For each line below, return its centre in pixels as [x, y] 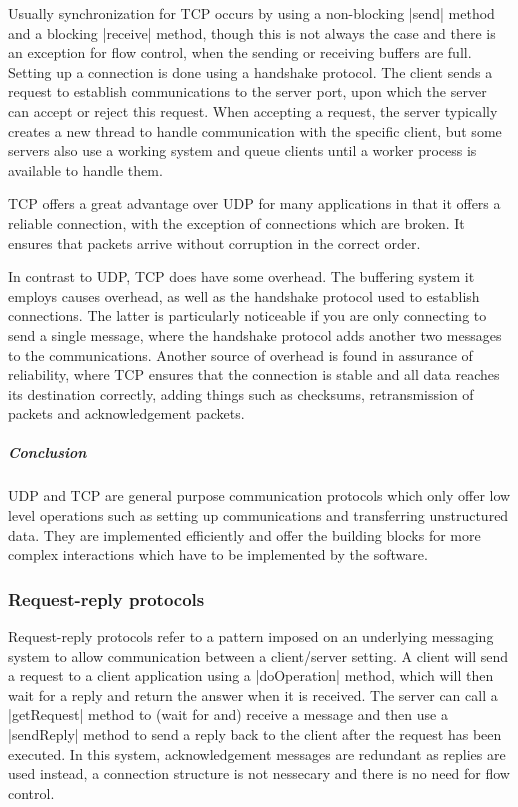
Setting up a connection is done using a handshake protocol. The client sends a [250, 71]
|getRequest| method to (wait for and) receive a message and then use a [228, 714]
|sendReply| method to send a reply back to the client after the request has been [255, 734]
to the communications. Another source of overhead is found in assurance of [240, 354]
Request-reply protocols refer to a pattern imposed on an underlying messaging [251, 636]
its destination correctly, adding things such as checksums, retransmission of [241, 393]
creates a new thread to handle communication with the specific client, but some [255, 130]
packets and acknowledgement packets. [126, 413]
